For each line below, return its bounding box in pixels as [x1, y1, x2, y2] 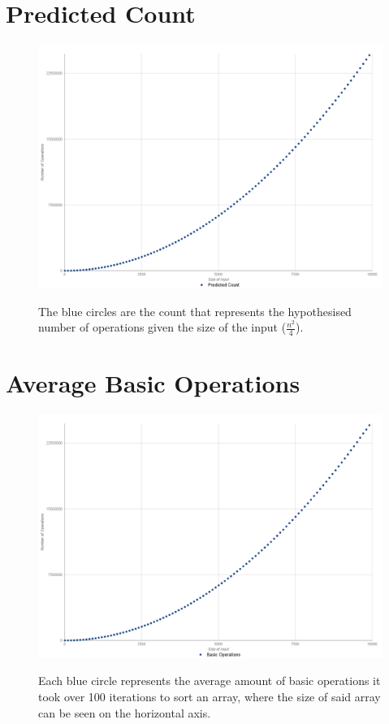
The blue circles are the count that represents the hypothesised [38, 302, 352, 319]
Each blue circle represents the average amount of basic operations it [38, 672, 381, 689]
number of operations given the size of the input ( [38, 319, 287, 336]
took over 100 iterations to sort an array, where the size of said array [38, 688, 381, 705]
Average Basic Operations [6, 366, 300, 400]
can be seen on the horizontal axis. [38, 704, 211, 721]
